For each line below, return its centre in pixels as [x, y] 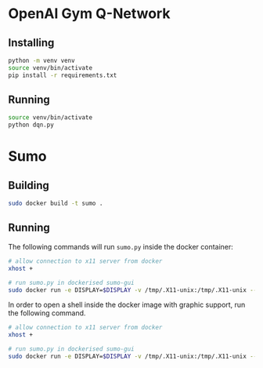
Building [29, 185]
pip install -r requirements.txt [63, 75]
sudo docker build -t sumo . [56, 204]
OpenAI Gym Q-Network [89, 14]
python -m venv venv [42, 60]
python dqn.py [31, 125]
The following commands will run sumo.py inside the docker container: [121, 246]
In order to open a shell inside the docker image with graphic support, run [127, 305]
